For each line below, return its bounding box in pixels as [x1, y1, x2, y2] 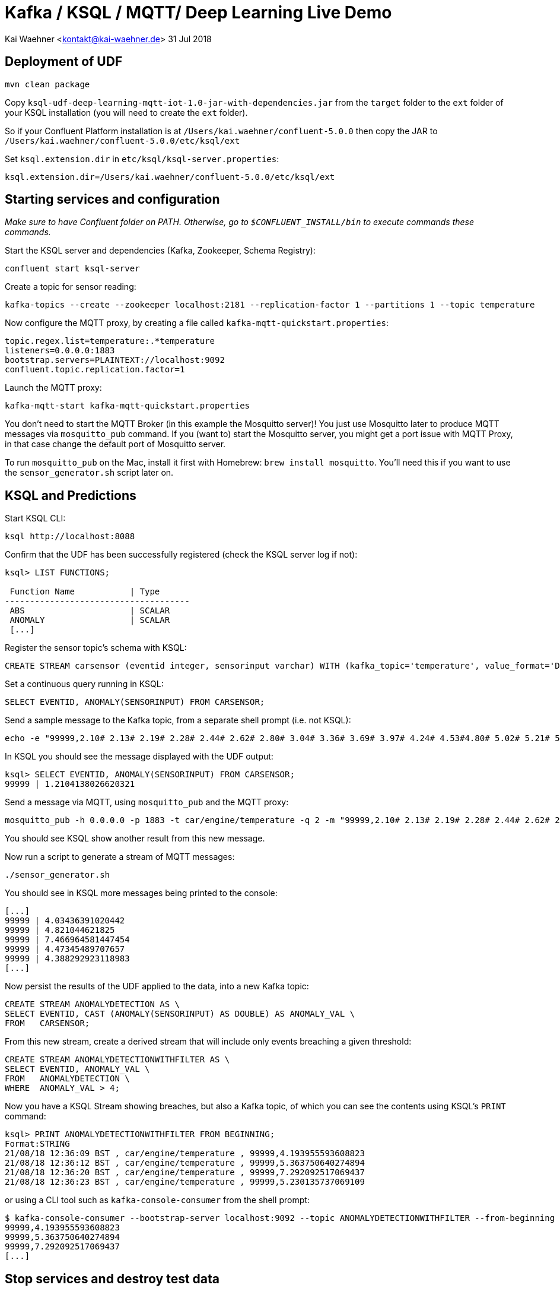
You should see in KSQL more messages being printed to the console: [5, 888, 278, 898]
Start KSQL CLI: [5, 513, 66, 524]
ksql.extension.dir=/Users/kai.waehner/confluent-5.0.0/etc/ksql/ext [5, 172, 335, 182]
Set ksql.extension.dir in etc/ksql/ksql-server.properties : [5, 153, 279, 164]
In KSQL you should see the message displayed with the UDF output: [5, 751, 273, 762]
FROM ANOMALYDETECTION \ [5, 1074, 130, 1084]
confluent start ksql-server [5, 264, 140, 274]
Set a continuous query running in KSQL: [5, 679, 164, 689]
